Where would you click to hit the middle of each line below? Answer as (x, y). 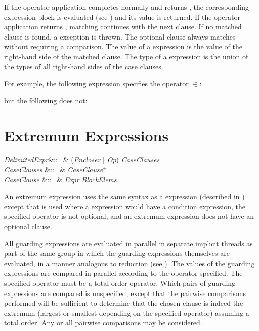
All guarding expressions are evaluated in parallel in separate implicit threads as (128, 243)
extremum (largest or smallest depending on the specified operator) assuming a (127, 312)
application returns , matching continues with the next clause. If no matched (123, 27)
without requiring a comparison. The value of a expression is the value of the (123, 46)
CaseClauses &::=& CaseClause (54, 170)
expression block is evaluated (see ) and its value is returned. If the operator (122, 16)
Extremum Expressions (87, 135)
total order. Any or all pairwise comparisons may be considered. (103, 323)
